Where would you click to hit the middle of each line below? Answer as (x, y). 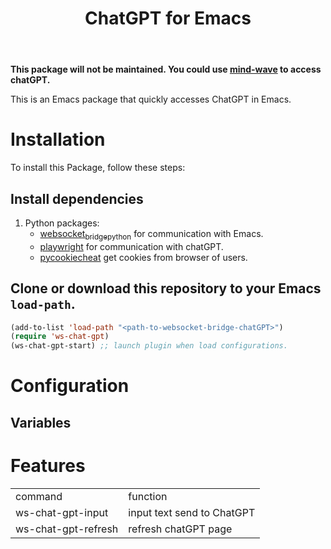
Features (48, 465)
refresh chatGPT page (180, 529)
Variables (41, 422)
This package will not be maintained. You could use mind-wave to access (166, 69)
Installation (58, 139)
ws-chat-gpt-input (62, 512)
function (148, 496)
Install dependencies (77, 198)
